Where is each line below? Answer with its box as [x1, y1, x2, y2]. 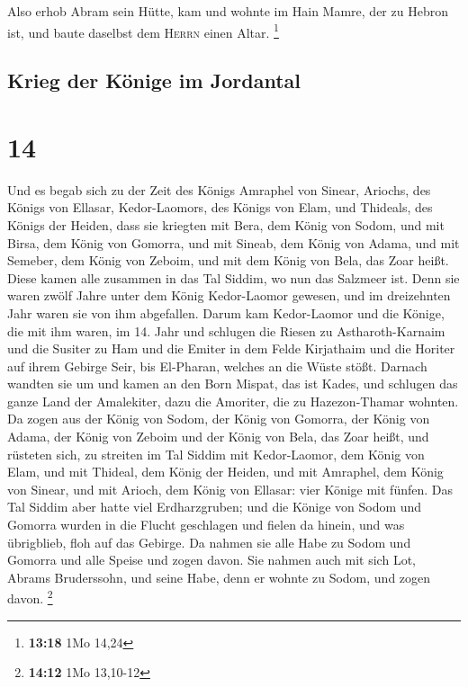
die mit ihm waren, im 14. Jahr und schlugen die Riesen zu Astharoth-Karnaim [7, 321, 445, 340]
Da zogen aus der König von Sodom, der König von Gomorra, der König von [7, 409, 430, 428]
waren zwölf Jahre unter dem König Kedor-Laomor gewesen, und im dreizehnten [7, 286, 451, 305]
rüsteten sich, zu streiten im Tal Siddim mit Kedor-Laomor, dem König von [7, 444, 425, 463]
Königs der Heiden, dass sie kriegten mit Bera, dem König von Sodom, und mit [7, 215, 445, 234]
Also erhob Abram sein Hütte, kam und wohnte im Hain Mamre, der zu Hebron [7, 2, 448, 20]
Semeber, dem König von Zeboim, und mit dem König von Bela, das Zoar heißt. [7, 251, 449, 270]
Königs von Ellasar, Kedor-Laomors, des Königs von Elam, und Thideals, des [7, 198, 433, 217]
